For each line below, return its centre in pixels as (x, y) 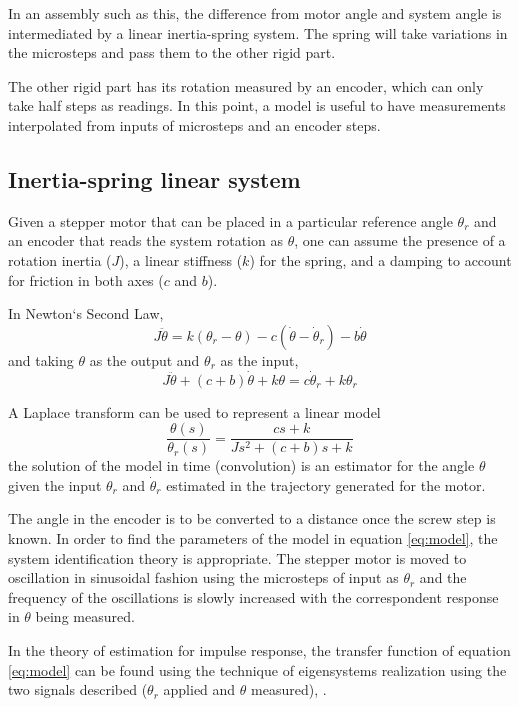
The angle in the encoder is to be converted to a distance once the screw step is (252, 518)
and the (443, 577)
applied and (199, 689)
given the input (55, 484)
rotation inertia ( (60, 259)
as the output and (144, 359)
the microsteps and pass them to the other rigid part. (172, 52)
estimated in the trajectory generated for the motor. (326, 484)
